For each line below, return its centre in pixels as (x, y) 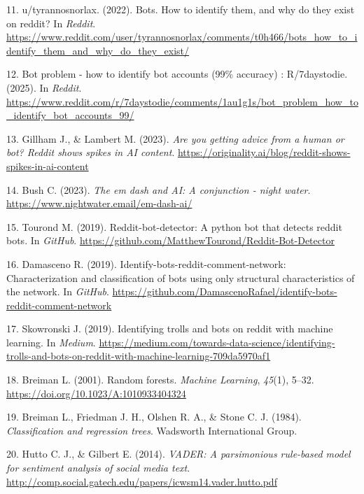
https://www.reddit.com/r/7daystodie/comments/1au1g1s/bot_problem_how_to (182, 101)
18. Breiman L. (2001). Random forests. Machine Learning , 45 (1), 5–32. (160, 380)
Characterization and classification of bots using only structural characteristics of (181, 277)
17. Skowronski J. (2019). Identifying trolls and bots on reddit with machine (170, 329)
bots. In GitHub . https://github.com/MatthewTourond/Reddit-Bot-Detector (170, 240)
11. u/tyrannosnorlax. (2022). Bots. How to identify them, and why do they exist (181, 9)
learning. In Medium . (51, 342)
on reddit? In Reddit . (51, 23)
